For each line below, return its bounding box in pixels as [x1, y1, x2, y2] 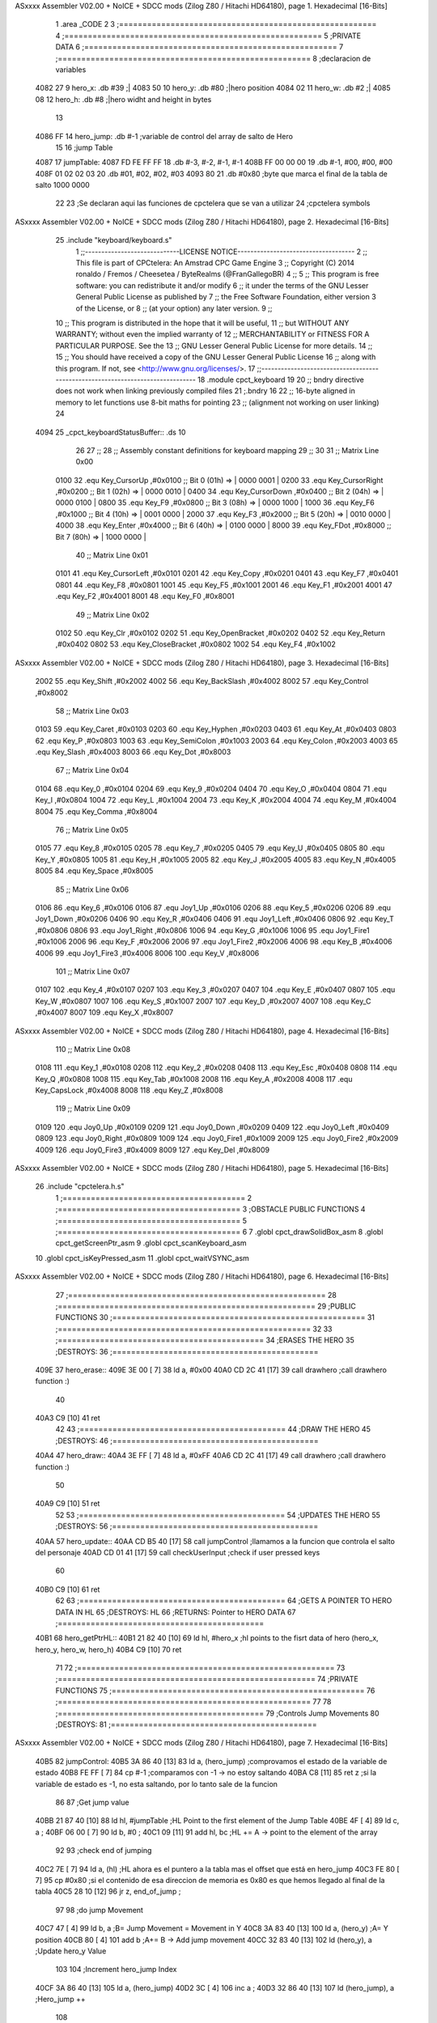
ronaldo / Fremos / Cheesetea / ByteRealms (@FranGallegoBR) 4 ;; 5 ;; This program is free [75, 269, 380, 279]
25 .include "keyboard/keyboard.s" [55, 235, 172, 245]
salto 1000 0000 [35, 180, 91, 190]
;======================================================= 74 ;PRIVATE [55, 1674, 359, 1684]
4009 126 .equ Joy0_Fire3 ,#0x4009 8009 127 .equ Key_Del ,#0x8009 [35, 1145, 270, 1155]
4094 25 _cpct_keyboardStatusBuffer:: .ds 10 [35, 427, 186, 437]
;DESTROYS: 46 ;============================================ [55, 1436, 319, 1445]
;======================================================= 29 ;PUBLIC [55, 1301, 356, 1311]
